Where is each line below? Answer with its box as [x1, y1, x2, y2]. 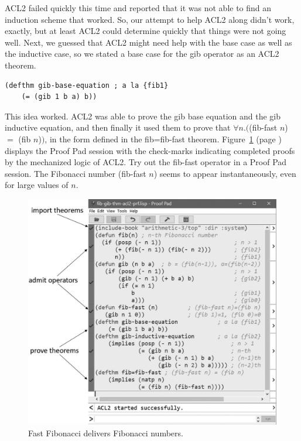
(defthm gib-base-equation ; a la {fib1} [5, 81, 169, 90]
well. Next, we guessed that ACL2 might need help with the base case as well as [5, 36, 292, 48]
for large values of [5, 179, 69, 191]
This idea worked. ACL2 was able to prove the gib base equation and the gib [5, 110, 281, 122]
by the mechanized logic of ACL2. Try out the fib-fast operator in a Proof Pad [5, 156, 287, 168]
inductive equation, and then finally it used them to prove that [5, 121, 231, 134]
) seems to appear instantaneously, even [153, 167, 296, 179]
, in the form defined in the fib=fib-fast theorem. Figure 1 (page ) [45, 132, 282, 145]
